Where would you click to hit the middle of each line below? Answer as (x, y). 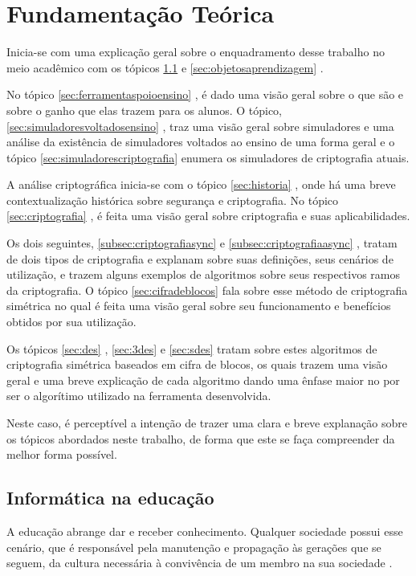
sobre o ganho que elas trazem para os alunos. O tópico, (145, 110)
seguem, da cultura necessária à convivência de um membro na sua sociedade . (200, 563)
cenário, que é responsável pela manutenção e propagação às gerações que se (194, 547)
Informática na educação (110, 498)
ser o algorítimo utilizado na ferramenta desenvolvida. (139, 396)
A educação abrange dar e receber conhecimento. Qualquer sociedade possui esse (205, 531)
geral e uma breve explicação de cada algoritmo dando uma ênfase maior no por (203, 380)
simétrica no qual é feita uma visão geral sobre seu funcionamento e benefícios (199, 306)
